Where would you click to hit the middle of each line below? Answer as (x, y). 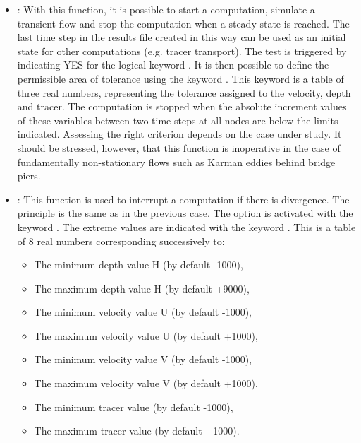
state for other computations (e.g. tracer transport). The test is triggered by (182, 51)
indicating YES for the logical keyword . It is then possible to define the (173, 65)
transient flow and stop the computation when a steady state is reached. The (183, 23)
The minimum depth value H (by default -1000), (139, 265)
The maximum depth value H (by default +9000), (142, 288)
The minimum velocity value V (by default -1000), (143, 359)
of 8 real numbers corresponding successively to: (121, 241)
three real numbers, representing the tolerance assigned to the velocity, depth (184, 92)
